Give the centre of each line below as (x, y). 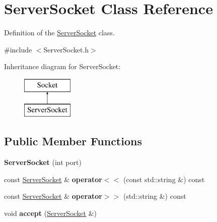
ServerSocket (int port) (43, 162)
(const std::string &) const (164, 179)
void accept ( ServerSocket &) (51, 213)
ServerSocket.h (66, 49)
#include (18, 49)
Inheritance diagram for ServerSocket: (62, 66)
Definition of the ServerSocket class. (59, 33)
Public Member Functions (73, 141)
